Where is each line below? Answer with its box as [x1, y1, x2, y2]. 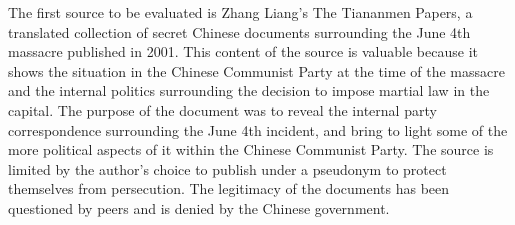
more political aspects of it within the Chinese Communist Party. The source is [8, 139, 494, 160]
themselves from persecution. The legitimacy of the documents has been [8, 178, 450, 199]
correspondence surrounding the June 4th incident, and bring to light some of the [8, 119, 508, 140]
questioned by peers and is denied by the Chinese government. [8, 197, 390, 218]
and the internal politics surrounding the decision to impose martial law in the [8, 80, 490, 101]
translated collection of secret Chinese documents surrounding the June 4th [8, 21, 471, 42]
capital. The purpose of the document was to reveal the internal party [8, 99, 437, 120]
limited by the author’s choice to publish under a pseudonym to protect [8, 158, 447, 179]
